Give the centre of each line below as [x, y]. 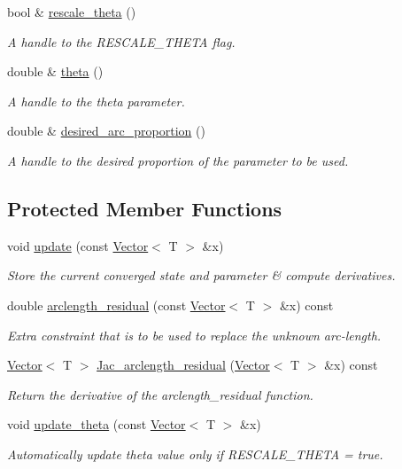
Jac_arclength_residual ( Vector [183, 365]
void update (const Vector [78, 245]
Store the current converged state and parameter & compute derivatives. [201, 275]
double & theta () [55, 71]
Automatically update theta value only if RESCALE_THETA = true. [195, 453]
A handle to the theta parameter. [96, 101]
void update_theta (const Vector [97, 424]
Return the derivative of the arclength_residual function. [160, 394]
